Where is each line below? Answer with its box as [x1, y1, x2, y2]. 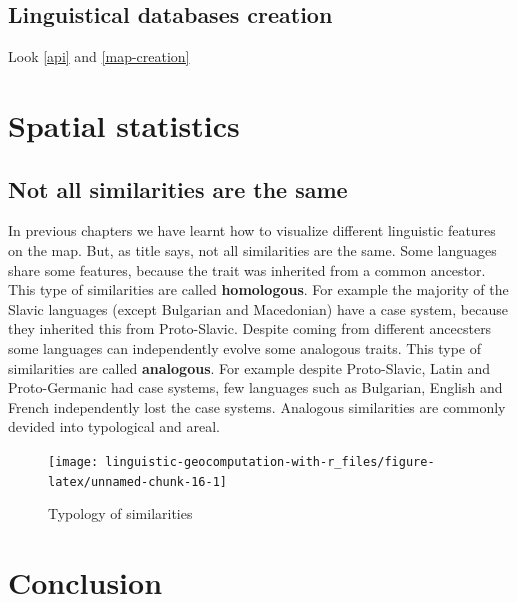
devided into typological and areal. [8, 416, 221, 437]
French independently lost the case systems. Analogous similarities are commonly [8, 396, 506, 417]
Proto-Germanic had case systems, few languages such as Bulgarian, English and [8, 377, 503, 398]
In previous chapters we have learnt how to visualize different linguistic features [8, 220, 496, 241]
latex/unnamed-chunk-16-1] [48, 474, 227, 489]
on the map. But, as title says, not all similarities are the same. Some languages [8, 239, 497, 260]
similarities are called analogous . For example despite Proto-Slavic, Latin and [8, 357, 491, 378]
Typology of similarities [48, 503, 193, 524]
